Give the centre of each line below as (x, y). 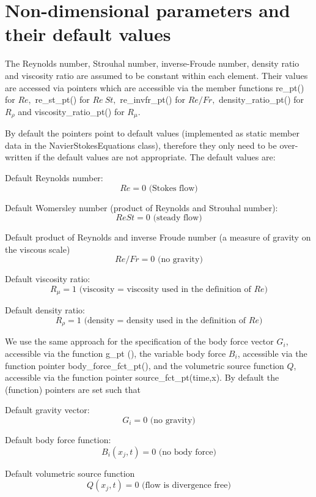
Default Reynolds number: (54, 177)
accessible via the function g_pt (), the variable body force (116, 353)
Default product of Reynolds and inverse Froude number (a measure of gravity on (158, 237)
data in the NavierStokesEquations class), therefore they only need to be (141, 145)
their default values (88, 34)
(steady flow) (178, 218)
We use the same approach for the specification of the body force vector (139, 341)
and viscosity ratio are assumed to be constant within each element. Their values (156, 75)
